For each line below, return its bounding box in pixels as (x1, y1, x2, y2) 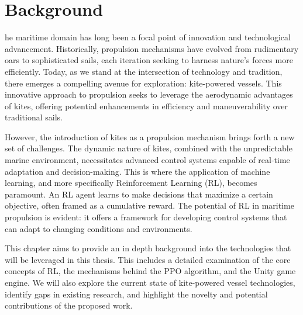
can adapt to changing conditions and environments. (5, 222, 192, 234)
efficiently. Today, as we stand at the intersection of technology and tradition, (5, 65, 283, 77)
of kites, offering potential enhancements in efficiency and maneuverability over (5, 99, 288, 112)
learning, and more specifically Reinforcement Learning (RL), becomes (5, 176, 257, 189)
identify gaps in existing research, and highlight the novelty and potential (5, 288, 268, 300)
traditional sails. (5, 111, 63, 123)
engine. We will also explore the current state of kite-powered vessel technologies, (5, 276, 295, 288)
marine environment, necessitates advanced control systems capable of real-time (5, 154, 290, 166)
